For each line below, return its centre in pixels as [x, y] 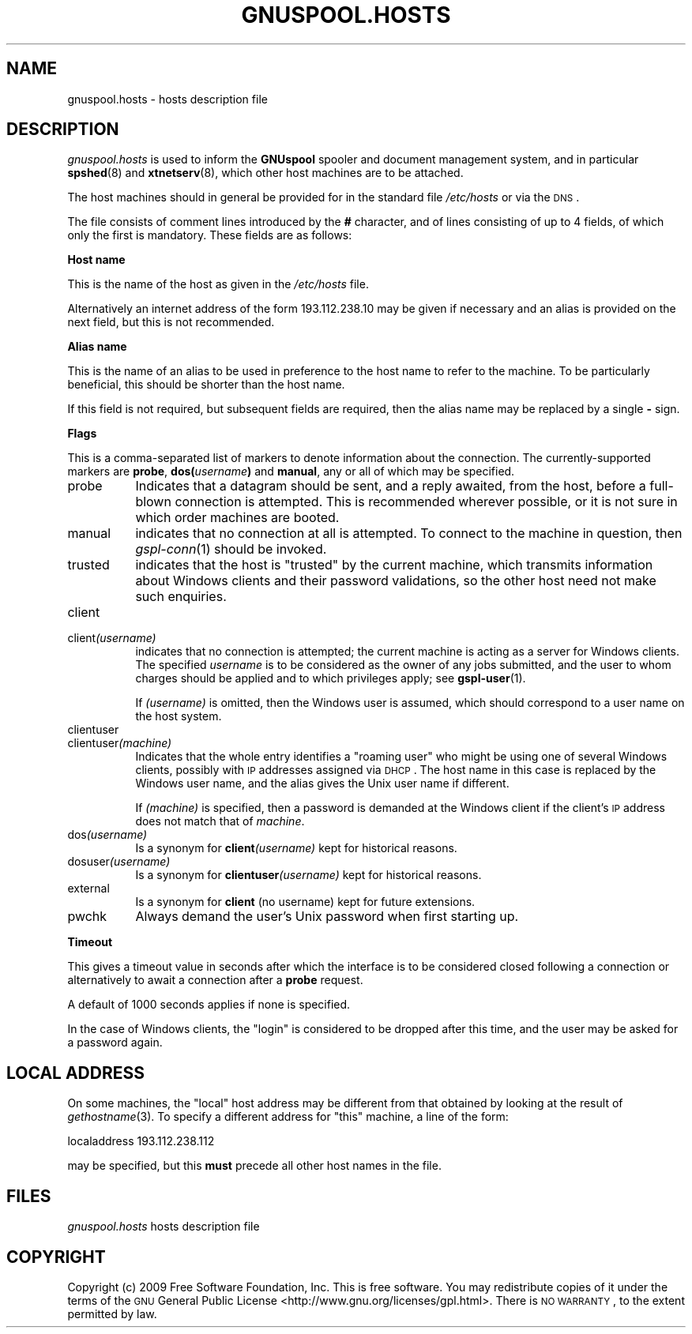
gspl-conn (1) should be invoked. [231, 549]
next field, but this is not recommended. [171, 322]
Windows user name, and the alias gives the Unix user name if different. [322, 783]
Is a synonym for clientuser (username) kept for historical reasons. [308, 875]
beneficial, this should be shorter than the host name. [206, 385]
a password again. [115, 1043]
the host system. [179, 716]
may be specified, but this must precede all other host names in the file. [254, 1166]
